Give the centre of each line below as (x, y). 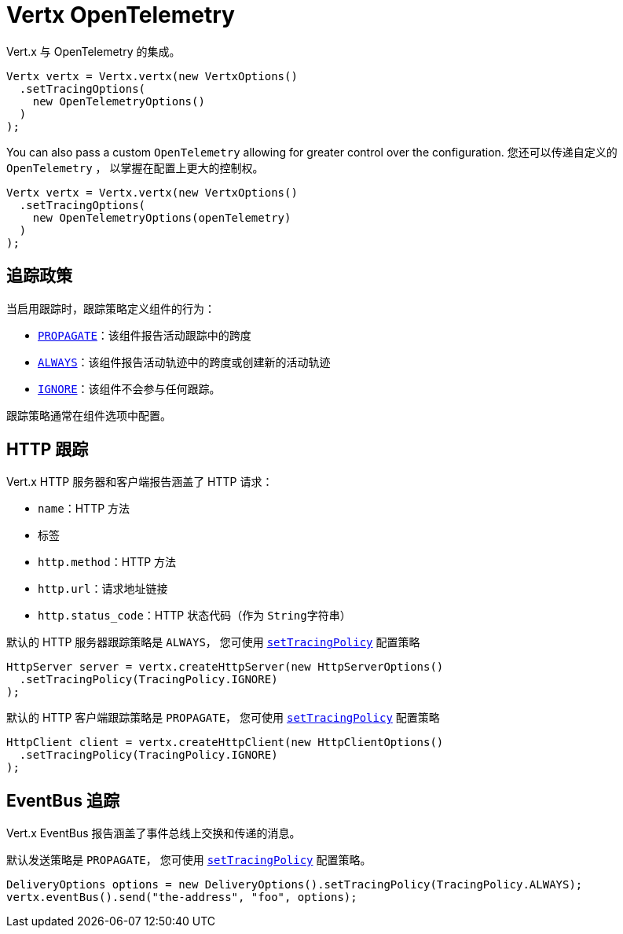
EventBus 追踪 (63, 800)
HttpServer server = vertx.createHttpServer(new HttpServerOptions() (225, 667)
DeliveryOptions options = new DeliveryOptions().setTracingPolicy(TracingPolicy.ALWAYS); (295, 885)
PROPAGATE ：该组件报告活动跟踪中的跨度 (145, 335)
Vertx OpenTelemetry (121, 15)
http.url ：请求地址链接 (103, 589)
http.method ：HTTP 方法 (107, 562)
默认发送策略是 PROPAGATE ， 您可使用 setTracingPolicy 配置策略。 (189, 860)
